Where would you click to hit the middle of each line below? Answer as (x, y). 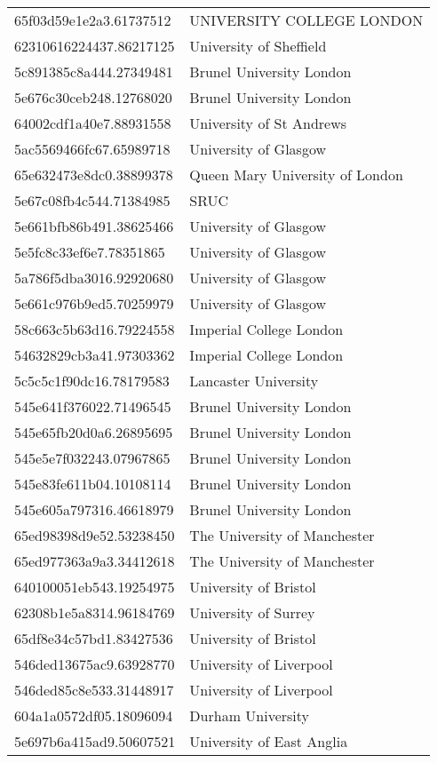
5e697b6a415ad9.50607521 (95, 741)
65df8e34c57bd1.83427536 (94, 638)
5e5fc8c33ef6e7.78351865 (90, 252)
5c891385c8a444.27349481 (94, 72)
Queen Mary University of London (296, 175)
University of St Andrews (268, 123)
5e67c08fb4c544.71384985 (92, 200)
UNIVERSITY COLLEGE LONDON (306, 20)
